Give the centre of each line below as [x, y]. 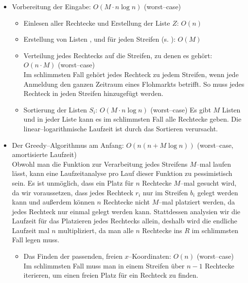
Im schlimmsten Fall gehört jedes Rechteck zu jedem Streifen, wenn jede [131, 74]
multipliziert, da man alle [96, 230]
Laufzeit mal [31, 230]
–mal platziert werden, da [197, 202]
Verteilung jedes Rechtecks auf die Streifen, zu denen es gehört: [118, 55]
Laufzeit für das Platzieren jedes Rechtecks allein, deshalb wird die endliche [124, 221]
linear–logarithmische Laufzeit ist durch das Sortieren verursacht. [121, 128]
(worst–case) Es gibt [181, 109]
